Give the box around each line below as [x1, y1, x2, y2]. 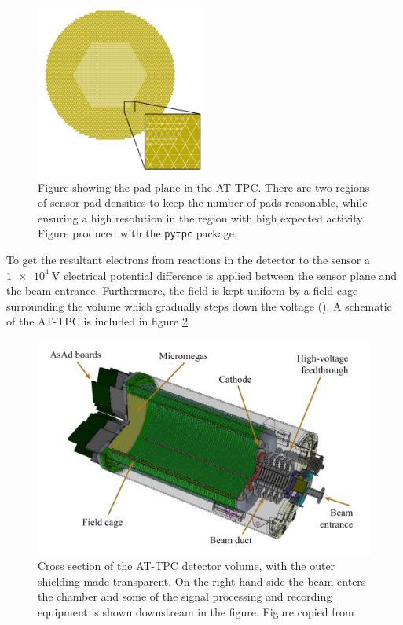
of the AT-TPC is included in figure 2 [6, 313, 188, 329]
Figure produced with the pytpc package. [38, 225, 237, 241]
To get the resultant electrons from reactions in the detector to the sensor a [6, 252, 370, 268]
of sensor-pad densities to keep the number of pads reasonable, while [38, 194, 368, 211]
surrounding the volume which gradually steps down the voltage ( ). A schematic [6, 297, 392, 314]
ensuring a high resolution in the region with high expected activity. [38, 209, 365, 226]
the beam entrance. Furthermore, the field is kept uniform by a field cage [6, 282, 358, 299]
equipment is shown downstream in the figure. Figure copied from [38, 603, 354, 619]
